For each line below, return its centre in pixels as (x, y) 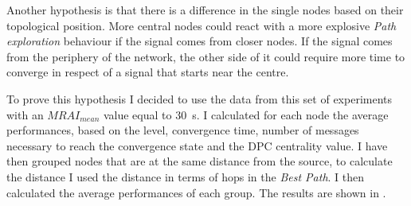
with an (25, 114)
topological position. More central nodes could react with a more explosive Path (202, 25)
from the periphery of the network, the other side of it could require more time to (206, 56)
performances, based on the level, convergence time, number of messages (183, 130)
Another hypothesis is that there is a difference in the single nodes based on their (205, 10)
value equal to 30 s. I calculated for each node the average (246, 114)
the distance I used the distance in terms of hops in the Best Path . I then (186, 176)
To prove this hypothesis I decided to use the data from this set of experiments (200, 98)
